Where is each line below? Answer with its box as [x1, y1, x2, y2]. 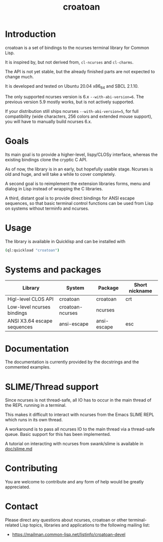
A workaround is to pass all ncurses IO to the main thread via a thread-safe [5, 426, 155, 432]
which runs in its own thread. [5, 417, 63, 423]
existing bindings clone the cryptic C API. [5, 156, 87, 162]
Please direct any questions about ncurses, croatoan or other [5, 517, 128, 523]
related [5, 522, 19, 528]
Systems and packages [5, 264, 101, 275]
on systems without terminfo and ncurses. [5, 205, 89, 211]
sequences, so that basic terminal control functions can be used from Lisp [5, 200, 154, 206]
